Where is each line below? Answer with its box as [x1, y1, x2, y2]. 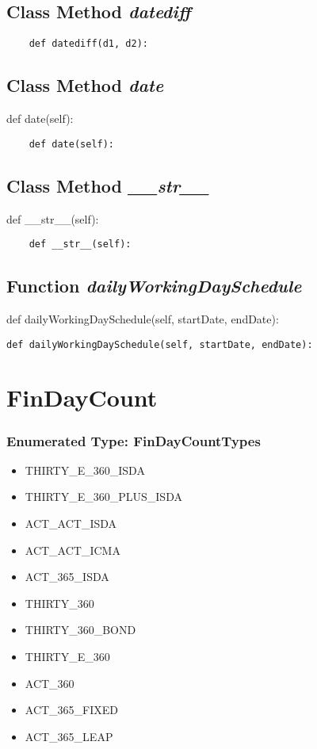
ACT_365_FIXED [25, 701, 119, 718]
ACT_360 [25, 674, 74, 691]
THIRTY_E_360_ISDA [25, 461, 145, 478]
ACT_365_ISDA [25, 568, 109, 585]
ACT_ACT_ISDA [25, 515, 117, 531]
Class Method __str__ [6, 173, 209, 197]
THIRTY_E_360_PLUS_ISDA [25, 488, 182, 505]
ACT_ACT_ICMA [25, 541, 120, 558]
